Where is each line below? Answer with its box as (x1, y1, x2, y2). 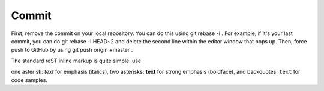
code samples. (11, 76, 48, 83)
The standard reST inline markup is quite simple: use (11, 57, 142, 64)
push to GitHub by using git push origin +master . (11, 46, 133, 54)
